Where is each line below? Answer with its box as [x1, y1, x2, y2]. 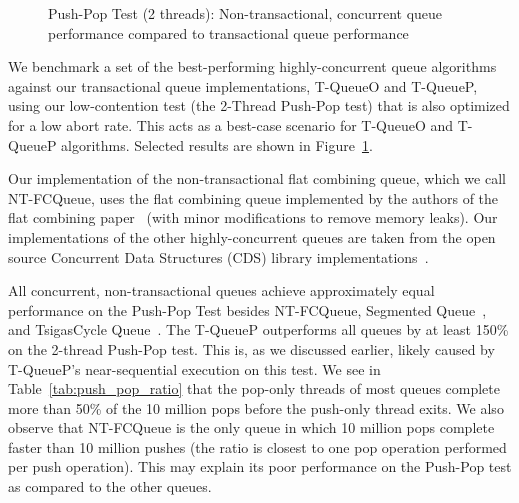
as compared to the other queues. [8, 476, 212, 497]
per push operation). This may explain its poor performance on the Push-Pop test [8, 456, 512, 477]
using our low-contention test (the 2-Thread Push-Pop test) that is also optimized [8, 95, 510, 116]
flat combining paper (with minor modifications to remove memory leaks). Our [8, 207, 498, 228]
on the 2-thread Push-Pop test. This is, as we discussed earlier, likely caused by [8, 338, 495, 359]
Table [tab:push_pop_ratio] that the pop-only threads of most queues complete [8, 378, 500, 399]
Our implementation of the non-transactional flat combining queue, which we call [8, 168, 506, 189]
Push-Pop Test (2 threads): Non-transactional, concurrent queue [48, 3, 443, 23]
